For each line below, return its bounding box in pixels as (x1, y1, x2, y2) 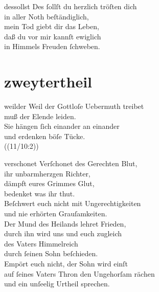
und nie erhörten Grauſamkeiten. (4, 208, 107, 219)
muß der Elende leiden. (4, 110, 76, 121)
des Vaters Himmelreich (4, 238, 78, 249)
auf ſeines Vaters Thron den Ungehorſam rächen (4, 268, 155, 279)
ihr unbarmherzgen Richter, (4, 168, 90, 178)
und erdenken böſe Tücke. (4, 130, 85, 141)
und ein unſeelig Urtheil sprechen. (4, 278, 110, 289)
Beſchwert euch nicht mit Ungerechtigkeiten (4, 198, 141, 209)
